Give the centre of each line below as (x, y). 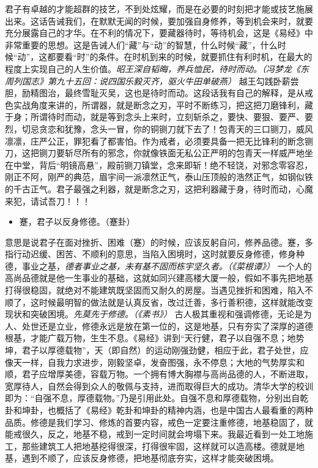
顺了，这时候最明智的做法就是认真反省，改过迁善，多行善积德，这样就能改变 (159, 302)
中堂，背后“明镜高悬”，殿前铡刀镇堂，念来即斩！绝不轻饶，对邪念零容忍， (163, 164)
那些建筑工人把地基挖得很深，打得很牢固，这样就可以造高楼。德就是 (159, 446)
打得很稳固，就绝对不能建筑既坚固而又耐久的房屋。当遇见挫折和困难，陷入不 (159, 290)
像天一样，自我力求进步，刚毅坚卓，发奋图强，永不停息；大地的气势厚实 (150, 362)
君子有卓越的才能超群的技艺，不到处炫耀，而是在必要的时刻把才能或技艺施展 (159, 9)
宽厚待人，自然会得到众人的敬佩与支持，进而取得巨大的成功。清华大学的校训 (159, 386)
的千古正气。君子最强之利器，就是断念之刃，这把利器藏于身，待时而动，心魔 (159, 188)
